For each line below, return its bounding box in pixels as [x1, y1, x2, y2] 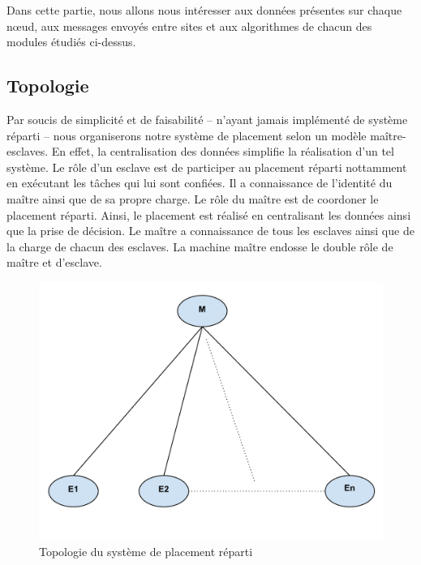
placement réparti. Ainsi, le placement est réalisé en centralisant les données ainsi [6, 206, 411, 223]
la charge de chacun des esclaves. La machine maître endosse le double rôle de [6, 238, 393, 255]
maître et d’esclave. [6, 254, 102, 271]
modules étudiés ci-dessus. [6, 33, 136, 50]
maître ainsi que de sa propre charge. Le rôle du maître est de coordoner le [6, 190, 379, 207]
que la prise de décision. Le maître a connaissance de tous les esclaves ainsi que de [6, 222, 415, 239]
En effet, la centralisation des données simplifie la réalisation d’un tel [51, 143, 394, 160]
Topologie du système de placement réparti [39, 542, 253, 559]
